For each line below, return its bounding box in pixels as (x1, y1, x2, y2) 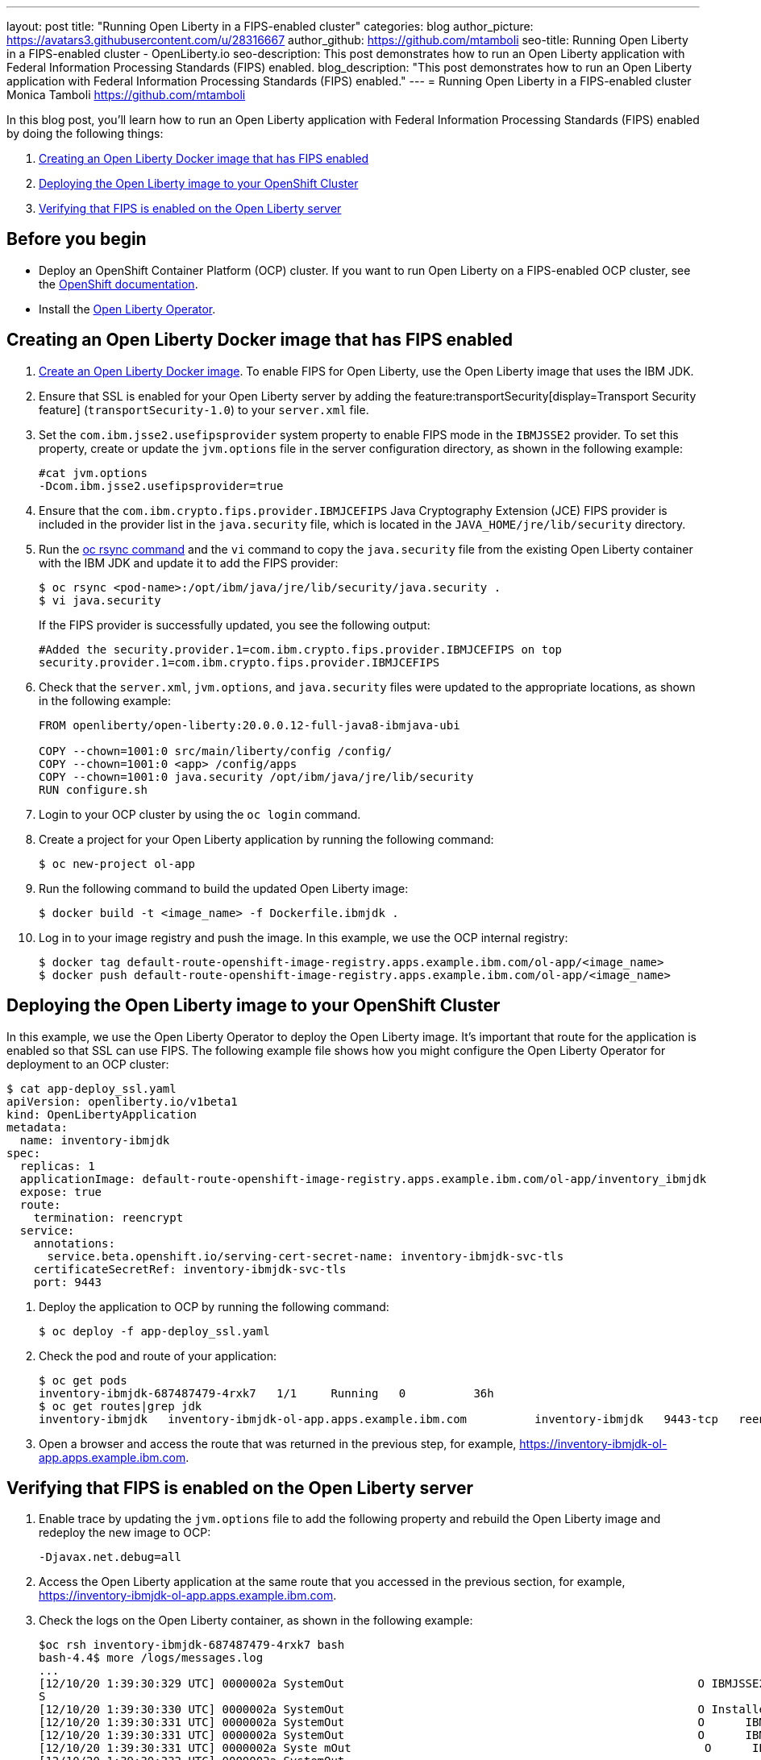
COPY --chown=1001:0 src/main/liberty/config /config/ (39, 744, 393, 758)
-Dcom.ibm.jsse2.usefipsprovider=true (39, 479, 284, 492)
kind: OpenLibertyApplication (6, 1107, 198, 1121)
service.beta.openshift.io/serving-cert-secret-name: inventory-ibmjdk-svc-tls (47, 1249, 564, 1263)
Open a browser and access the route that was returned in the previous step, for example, (39, 1436, 517, 1451)
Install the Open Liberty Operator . (39, 301, 216, 316)
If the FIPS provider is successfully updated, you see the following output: (39, 617, 430, 632)
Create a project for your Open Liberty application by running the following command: (39, 832, 494, 846)
